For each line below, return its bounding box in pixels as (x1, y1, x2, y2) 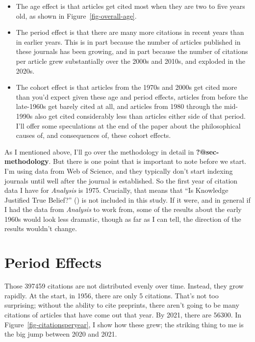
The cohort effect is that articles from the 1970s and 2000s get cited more (16, 82, 237, 92)
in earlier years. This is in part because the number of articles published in (16, 36, 241, 47)
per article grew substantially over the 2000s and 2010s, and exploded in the (16, 55, 245, 66)
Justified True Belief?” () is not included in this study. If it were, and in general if (4, 194, 251, 205)
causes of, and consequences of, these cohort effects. (16, 130, 171, 140)
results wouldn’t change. (4, 223, 77, 234)
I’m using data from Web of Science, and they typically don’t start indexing (4, 165, 233, 176)
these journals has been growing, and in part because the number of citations (16, 46, 248, 56)
